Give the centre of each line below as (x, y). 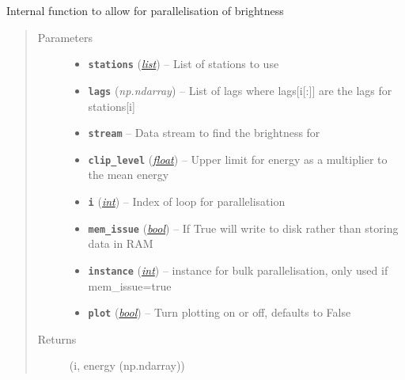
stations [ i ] (112, 106)
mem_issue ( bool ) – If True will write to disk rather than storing (243, 228)
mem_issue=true (130, 285)
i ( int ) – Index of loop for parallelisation (187, 201)
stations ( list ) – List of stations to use (184, 64)
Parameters (65, 37)
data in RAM (121, 243)
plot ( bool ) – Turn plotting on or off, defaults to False (220, 312)
